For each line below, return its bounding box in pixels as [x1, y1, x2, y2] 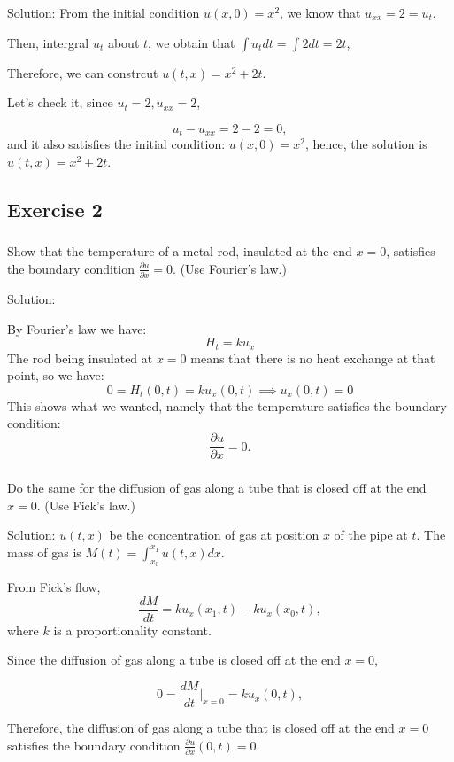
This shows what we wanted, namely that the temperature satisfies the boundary [7, 396, 447, 415]
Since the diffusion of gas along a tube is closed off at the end [7, 650, 341, 669]
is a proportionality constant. [53, 620, 212, 639]
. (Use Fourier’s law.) [173, 259, 287, 277]
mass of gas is [7, 542, 81, 561]
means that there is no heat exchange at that [190, 348, 435, 367]
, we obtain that [148, 33, 235, 51]
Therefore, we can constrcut [7, 63, 158, 82]
